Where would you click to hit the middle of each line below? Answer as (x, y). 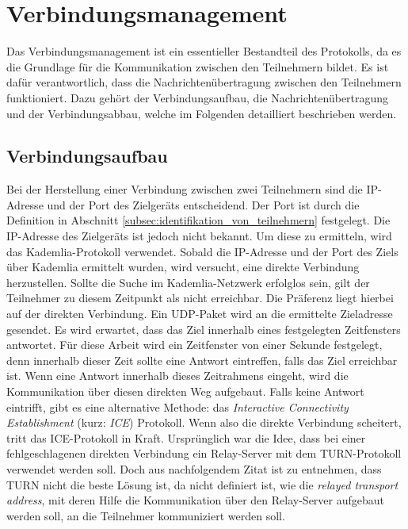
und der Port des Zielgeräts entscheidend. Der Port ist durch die (203, 204)
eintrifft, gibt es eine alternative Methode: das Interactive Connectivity (177, 406)
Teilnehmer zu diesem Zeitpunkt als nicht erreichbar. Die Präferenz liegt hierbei (200, 298)
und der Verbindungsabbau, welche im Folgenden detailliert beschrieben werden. (202, 113)
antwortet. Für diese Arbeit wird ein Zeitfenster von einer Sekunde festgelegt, (194, 345)
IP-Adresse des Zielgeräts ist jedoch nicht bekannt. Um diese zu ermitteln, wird (199, 236)
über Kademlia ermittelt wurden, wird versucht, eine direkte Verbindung (183, 267)
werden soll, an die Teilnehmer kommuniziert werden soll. (146, 515)
